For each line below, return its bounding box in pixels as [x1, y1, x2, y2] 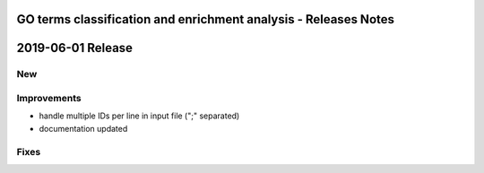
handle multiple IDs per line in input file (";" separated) [39, 110, 240, 121]
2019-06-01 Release [16, 40, 134, 56]
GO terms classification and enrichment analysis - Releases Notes [16, 12, 394, 27]
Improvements [16, 91, 82, 104]
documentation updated [39, 123, 128, 134]
